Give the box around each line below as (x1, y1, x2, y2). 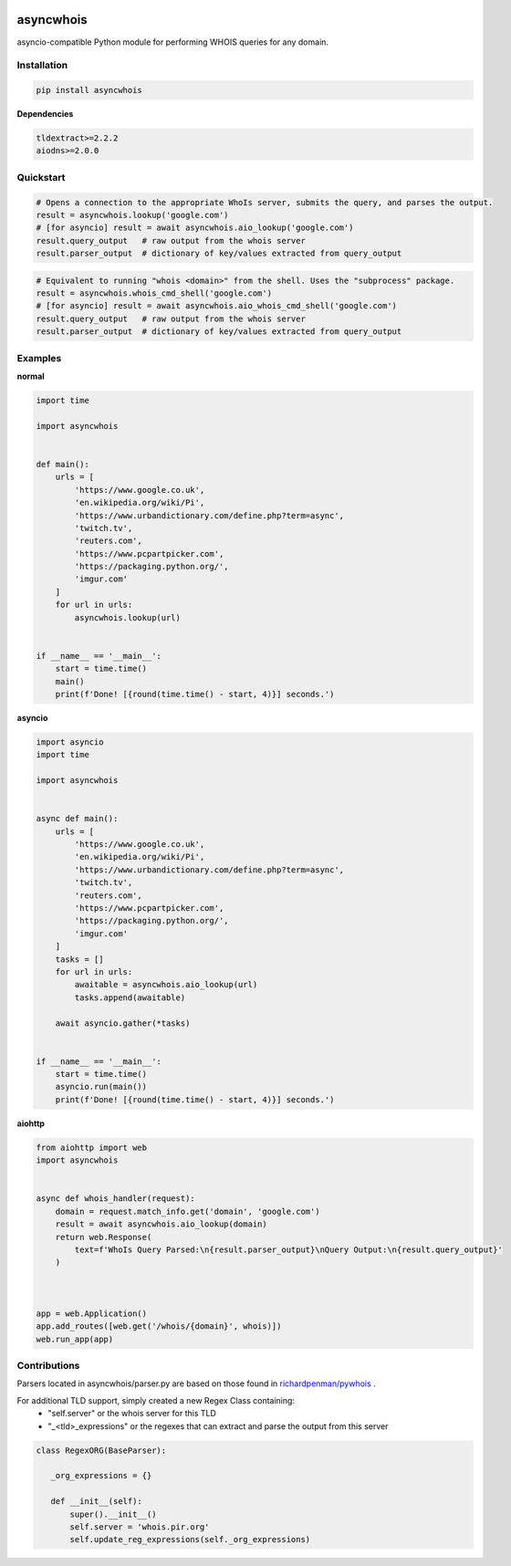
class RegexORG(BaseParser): (36, 1445, 167, 1456)
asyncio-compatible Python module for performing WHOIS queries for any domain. (16, 37, 328, 47)
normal (16, 371, 45, 381)
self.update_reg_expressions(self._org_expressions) (69, 1534, 311, 1545)
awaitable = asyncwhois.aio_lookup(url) (74, 979, 258, 990)
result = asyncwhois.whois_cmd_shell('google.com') (36, 288, 273, 298)
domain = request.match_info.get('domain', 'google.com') (55, 1206, 320, 1216)
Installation (16, 59, 68, 72)
